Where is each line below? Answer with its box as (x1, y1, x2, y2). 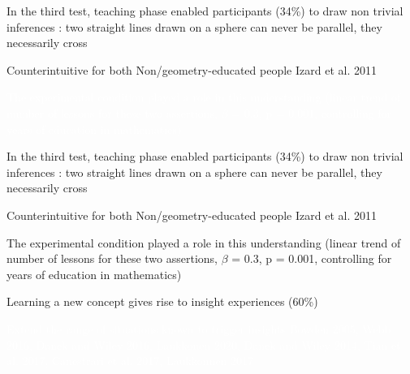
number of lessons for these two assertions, (6, 250, 218, 267)
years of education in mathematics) (6, 265, 182, 282)
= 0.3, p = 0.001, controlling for (231, 250, 392, 267)
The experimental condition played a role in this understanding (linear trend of (6, 234, 401, 251)
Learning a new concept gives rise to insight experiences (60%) (6, 293, 318, 310)
